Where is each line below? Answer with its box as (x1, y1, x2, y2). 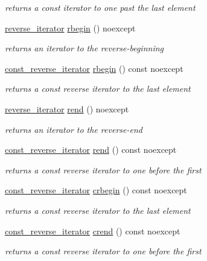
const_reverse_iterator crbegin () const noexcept (5, 184, 187, 196)
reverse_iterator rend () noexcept (5, 102, 129, 115)
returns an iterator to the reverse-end (5, 123, 142, 135)
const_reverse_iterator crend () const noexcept (5, 224, 180, 237)
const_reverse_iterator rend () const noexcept (5, 143, 177, 156)
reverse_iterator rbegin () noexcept (5, 21, 136, 34)
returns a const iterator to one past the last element (5, 1, 196, 13)
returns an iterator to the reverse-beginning (5, 42, 164, 54)
